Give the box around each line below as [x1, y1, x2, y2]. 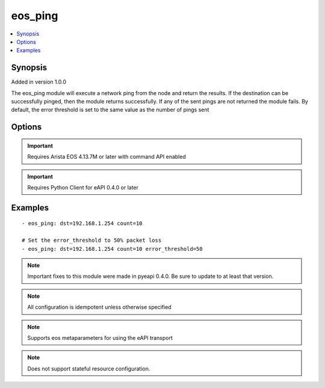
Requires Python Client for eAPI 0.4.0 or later [27, 183, 138, 191]
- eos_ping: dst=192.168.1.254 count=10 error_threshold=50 [22, 245, 203, 252]
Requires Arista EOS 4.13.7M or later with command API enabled [27, 153, 186, 161]
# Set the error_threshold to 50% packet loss [22, 237, 162, 244]
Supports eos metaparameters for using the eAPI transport [27, 334, 173, 341]
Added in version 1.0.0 [11, 78, 66, 85]
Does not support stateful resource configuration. [27, 365, 150, 372]
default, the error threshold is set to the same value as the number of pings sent [11, 106, 209, 114]
